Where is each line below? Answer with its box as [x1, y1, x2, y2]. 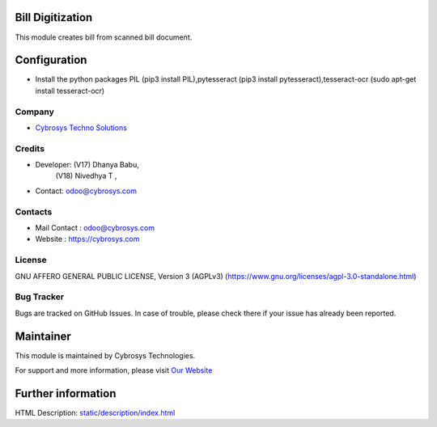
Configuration [15, 53, 87, 67]
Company [15, 106, 54, 117]
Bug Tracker [15, 291, 65, 302]
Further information [15, 387, 117, 400]
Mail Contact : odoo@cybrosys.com [35, 223, 155, 233]
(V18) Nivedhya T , [55, 171, 117, 181]
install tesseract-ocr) [35, 86, 105, 95]
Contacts [15, 206, 53, 218]
